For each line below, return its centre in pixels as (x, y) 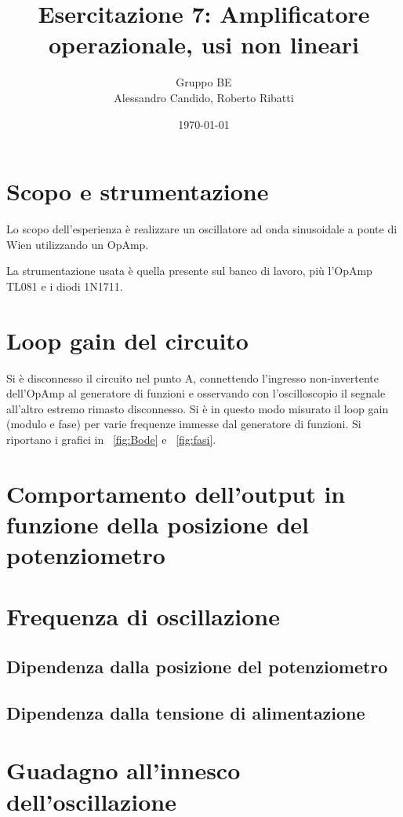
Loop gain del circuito (127, 340)
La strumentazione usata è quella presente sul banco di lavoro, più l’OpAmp (189, 271)
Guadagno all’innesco (123, 770)
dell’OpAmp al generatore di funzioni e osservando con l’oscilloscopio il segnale (196, 393)
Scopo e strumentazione (138, 191)
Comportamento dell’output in (176, 493)
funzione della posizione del (158, 524)
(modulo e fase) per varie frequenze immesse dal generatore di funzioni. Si (184, 424)
